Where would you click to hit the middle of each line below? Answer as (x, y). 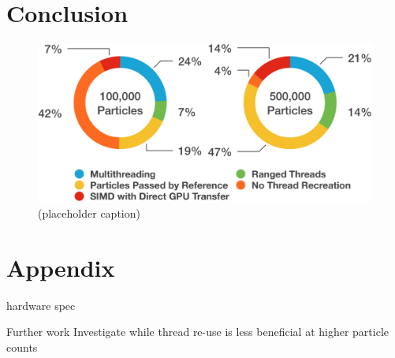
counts (22, 347)
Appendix (61, 267)
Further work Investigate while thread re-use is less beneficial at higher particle (198, 332)
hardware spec (41, 305)
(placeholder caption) (89, 213)
